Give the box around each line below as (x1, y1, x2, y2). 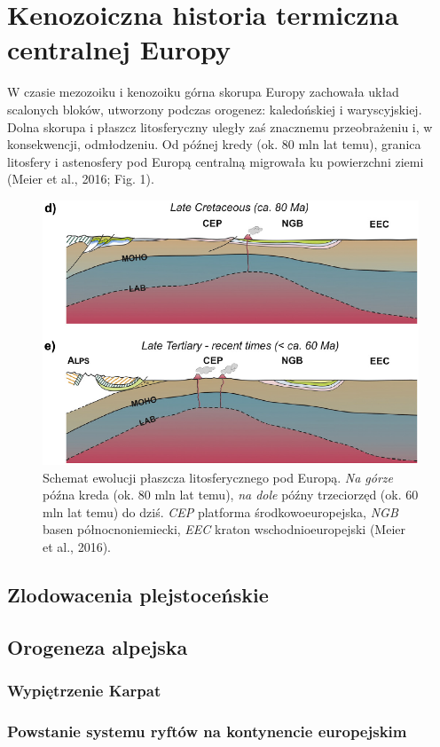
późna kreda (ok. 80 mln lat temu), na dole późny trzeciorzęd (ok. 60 (43, 485, 419, 504)
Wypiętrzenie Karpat (7, 679, 161, 701)
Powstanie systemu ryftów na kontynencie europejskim (7, 719, 407, 742)
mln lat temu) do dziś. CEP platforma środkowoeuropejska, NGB (43, 502, 398, 521)
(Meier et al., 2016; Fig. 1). (7, 169, 154, 188)
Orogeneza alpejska (7, 633, 188, 660)
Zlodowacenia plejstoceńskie (7, 580, 269, 608)
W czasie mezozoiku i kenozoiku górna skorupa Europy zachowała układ (7, 83, 399, 101)
